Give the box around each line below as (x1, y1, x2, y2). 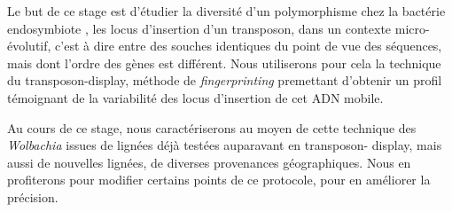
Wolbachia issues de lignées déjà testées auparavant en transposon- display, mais (7, 136, 442, 154)
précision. (7, 187, 58, 206)
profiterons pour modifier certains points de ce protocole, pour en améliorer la (7, 170, 431, 189)
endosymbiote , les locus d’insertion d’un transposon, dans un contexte (7, 19, 392, 37)
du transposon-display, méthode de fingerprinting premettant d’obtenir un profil (7, 71, 442, 90)
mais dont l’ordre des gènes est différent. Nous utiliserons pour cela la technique (7, 53, 441, 72)
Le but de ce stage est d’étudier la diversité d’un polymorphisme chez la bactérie (7, 2, 446, 20)
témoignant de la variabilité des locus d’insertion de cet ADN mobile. (7, 88, 384, 106)
